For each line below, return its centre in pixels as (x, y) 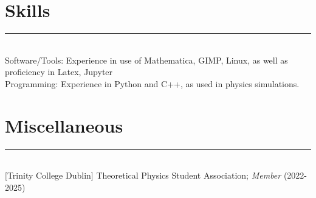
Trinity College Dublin (49, 175)
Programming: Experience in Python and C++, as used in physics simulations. (152, 83)
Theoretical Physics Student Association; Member (189, 175)
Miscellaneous (64, 125)
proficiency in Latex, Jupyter (59, 72)
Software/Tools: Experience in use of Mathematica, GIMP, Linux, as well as (146, 60)
